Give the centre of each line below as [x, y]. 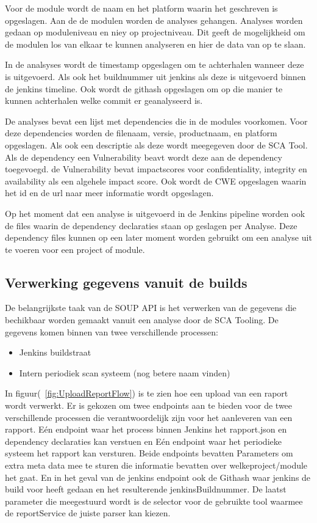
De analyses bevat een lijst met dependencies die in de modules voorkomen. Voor [156, 121]
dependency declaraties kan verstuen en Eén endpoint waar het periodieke [143, 441]
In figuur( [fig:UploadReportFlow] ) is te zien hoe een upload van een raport [147, 393]
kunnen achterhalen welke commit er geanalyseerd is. [104, 101]
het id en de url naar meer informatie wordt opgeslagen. [109, 193]
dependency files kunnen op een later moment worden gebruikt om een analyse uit [158, 237]
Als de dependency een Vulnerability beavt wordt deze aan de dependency [144, 157]
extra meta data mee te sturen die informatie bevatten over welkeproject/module [156, 465]
